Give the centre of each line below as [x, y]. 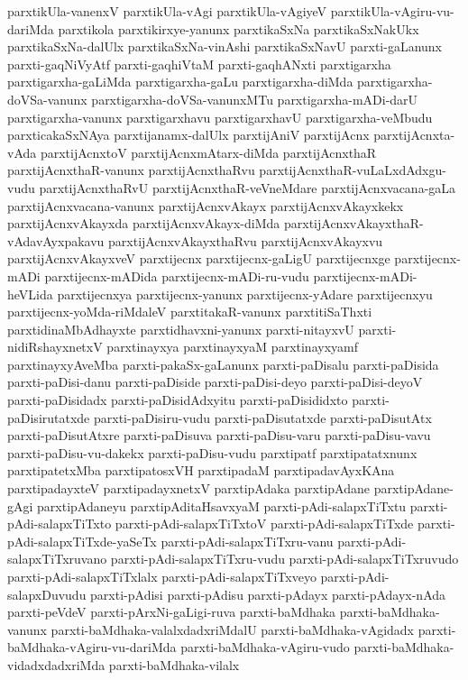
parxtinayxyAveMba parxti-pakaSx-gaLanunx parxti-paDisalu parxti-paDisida [223, 364]
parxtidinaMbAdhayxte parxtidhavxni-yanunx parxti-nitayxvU [181, 329]
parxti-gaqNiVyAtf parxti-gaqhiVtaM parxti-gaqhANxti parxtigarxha [199, 64]
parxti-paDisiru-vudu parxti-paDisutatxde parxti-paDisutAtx [262, 417]
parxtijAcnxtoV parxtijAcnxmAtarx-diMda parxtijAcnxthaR [208, 152]
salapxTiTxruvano [57, 559]
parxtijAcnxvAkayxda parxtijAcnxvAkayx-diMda [144, 223]
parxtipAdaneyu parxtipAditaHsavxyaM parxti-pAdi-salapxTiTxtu [222, 505]
